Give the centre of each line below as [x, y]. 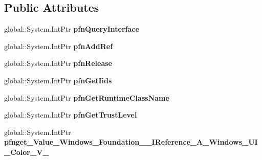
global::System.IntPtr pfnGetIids [58, 80]
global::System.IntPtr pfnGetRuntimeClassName [87, 97]
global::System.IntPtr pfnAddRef [59, 46]
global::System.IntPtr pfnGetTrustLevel [71, 115]
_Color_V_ [27, 152]
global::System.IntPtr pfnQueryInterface [72, 29]
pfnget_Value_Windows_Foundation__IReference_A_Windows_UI [131, 142]
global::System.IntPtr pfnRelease [58, 63]
